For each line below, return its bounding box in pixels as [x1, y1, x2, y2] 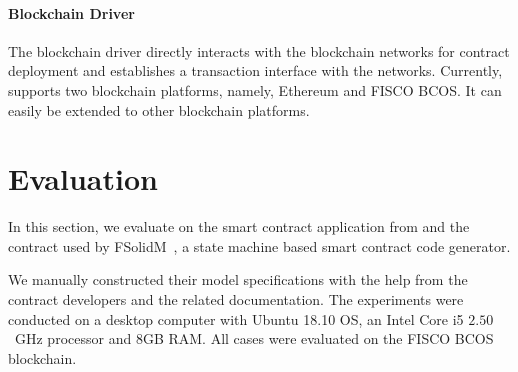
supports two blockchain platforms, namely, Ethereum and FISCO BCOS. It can [8, 79, 502, 100]
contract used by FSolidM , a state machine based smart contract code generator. [8, 235, 511, 256]
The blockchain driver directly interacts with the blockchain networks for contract [8, 40, 510, 61]
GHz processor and [14, 328, 132, 349]
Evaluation [8, 158, 158, 199]
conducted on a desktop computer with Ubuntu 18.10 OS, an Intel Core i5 [8, 308, 464, 329]
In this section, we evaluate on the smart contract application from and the [8, 216, 470, 237]
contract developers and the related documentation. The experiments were [8, 289, 464, 310]
